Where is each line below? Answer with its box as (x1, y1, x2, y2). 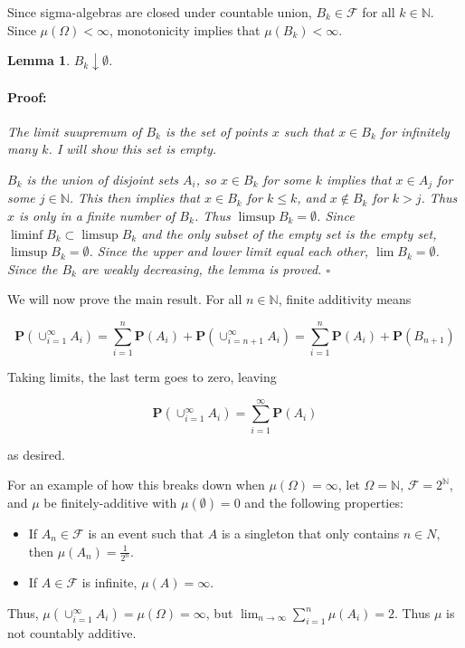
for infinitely (380, 121, 450, 140)
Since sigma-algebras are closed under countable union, (7, 3, 312, 21)
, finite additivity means (278, 290, 412, 309)
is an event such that (88, 523, 204, 542)
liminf (10, 228, 43, 242)
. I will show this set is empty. (48, 139, 217, 158)
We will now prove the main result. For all (7, 290, 242, 309)
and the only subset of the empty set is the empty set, (141, 224, 437, 243)
